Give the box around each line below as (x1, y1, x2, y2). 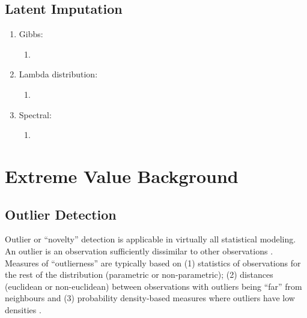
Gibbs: (19, 28, 43, 40)
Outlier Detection (5, 205, 117, 223)
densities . (5, 303, 41, 316)
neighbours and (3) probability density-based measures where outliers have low (5, 292, 295, 304)
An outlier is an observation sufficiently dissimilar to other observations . (5, 244, 273, 257)
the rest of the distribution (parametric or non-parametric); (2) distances (5, 268, 273, 281)
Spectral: (19, 108, 52, 121)
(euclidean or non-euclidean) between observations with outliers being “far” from (5, 280, 302, 292)
